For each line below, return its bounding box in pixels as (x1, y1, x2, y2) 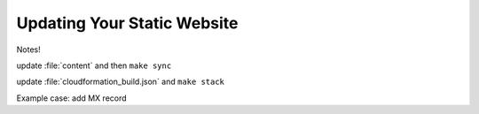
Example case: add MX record (16, 93, 128, 103)
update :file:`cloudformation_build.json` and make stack (16, 76, 225, 87)
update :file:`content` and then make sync (16, 60, 172, 71)
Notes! (16, 44, 41, 55)
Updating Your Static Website (16, 13, 239, 33)
